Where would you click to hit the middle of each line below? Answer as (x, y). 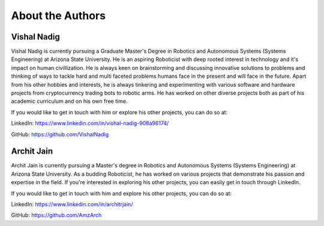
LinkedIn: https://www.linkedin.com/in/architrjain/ (72, 204)
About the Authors (58, 16)
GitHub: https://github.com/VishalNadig (60, 134)
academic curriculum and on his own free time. (69, 101)
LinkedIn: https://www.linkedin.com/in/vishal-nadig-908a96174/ (90, 123)
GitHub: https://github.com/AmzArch (56, 215)
